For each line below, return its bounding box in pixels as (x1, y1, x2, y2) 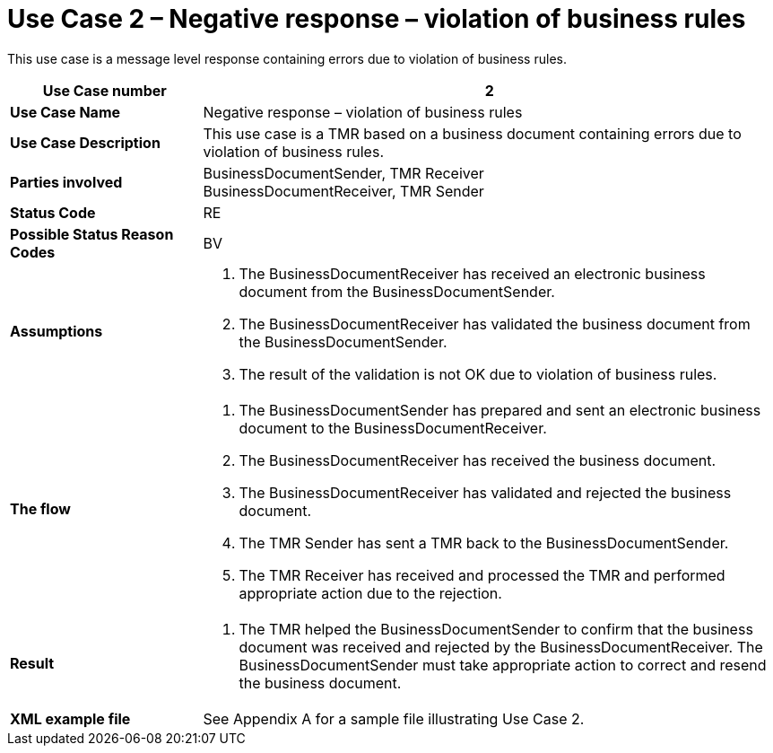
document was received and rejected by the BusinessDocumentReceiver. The (239, 637, 763, 656)
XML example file (10, 709, 131, 728)
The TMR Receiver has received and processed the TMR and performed (239, 565, 725, 584)
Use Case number (42, 81, 167, 100)
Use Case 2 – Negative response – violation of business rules (7, 4, 746, 34)
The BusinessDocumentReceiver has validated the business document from (239, 314, 751, 333)
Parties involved (10, 172, 123, 191)
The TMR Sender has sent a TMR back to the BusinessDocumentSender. (239, 533, 729, 552)
